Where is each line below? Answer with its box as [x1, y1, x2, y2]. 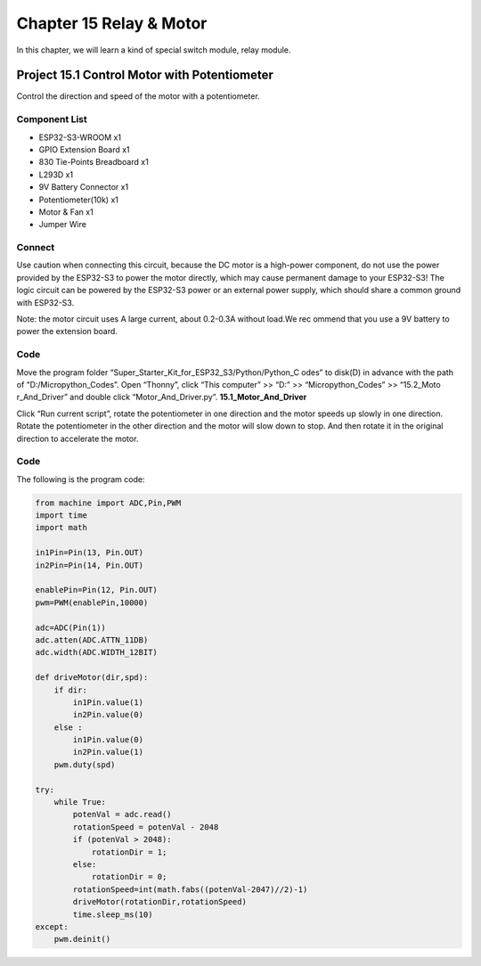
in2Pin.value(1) [72, 747, 144, 757]
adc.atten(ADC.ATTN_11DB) [35, 634, 149, 645]
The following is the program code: [16, 473, 145, 485]
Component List [16, 113, 88, 126]
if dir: [53, 684, 88, 695]
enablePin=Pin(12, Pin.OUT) [35, 585, 158, 595]
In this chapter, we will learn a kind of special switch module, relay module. [16, 45, 291, 55]
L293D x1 [38, 169, 74, 180]
